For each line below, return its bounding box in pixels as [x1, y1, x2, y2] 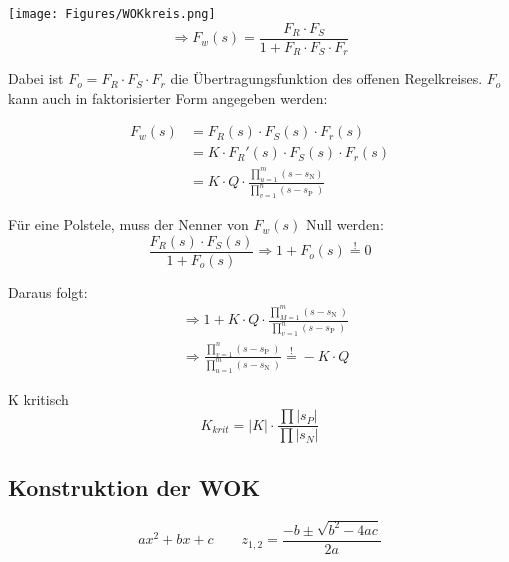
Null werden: [305, 214, 384, 235]
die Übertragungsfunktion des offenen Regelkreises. [170, 68, 483, 89]
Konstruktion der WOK [8, 471, 261, 502]
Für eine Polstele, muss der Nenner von [8, 214, 249, 235]
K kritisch [8, 388, 69, 409]
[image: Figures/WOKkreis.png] [8, 7, 216, 21]
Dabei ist [8, 68, 64, 89]
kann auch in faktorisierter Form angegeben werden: [8, 87, 328, 108]
